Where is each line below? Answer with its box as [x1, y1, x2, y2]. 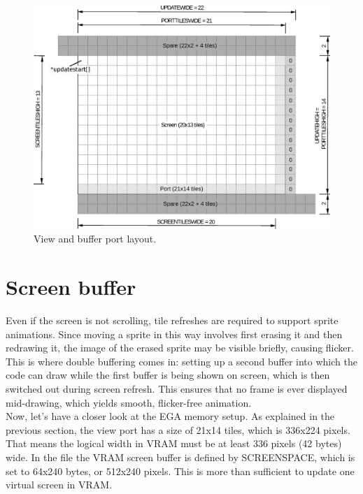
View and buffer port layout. [34, 231, 157, 246]
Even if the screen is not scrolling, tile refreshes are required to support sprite [6, 312, 339, 327]
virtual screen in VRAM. [6, 477, 113, 492]
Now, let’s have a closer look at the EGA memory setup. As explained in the [6, 409, 335, 423]
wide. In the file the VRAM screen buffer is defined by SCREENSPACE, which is [6, 449, 355, 464]
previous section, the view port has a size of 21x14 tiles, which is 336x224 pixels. [6, 422, 350, 437]
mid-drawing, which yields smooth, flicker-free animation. [6, 395, 252, 409]
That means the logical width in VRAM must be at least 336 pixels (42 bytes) [6, 436, 342, 451]
